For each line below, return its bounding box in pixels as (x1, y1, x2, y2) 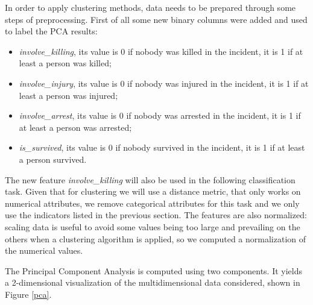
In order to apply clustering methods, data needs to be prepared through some (5, 1, 296, 13)
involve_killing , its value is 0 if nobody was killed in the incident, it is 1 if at (19, 45, 303, 57)
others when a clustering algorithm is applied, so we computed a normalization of (5, 232, 306, 245)
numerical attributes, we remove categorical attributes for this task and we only (5, 197, 300, 209)
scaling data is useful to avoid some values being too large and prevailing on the (5, 220, 300, 233)
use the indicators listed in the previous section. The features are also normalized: (5, 209, 307, 221)
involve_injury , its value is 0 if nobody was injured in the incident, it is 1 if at (19, 77, 309, 89)
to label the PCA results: (5, 25, 98, 37)
